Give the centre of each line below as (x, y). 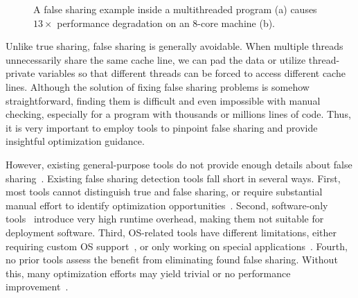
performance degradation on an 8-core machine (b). (166, 23)
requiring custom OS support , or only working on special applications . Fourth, (177, 246)
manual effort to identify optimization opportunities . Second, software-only (167, 205)
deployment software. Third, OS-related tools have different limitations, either (171, 232)
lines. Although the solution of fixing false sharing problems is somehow (158, 86)
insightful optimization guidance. (75, 141)
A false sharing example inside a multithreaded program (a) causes (175, 9)
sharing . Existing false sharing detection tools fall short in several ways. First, (173, 178)
